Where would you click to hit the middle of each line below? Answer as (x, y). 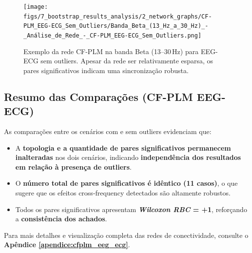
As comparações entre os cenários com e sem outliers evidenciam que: (108, 131)
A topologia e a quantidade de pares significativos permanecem (123, 147)
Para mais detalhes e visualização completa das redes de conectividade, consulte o (126, 235)
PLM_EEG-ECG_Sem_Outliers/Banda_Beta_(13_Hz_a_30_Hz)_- (116, 26)
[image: (36, 7)
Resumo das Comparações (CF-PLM (98, 96)
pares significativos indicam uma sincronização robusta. (106, 70)
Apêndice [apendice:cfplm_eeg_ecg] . (67, 244)
